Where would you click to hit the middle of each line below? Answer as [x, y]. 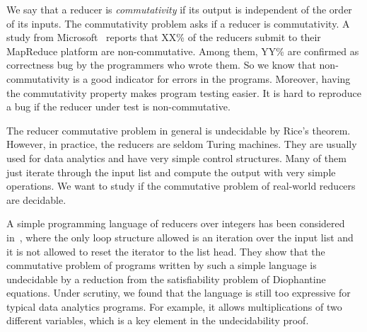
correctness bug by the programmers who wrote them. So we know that [161, 65]
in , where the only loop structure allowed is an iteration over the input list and [180, 237]
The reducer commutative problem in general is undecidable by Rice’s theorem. [179, 130]
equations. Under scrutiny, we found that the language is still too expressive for [179, 293]
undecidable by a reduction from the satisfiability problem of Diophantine [166, 279]
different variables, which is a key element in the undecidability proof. [158, 320]
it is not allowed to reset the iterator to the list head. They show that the [166, 251]
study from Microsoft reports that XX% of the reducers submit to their [164, 37]
